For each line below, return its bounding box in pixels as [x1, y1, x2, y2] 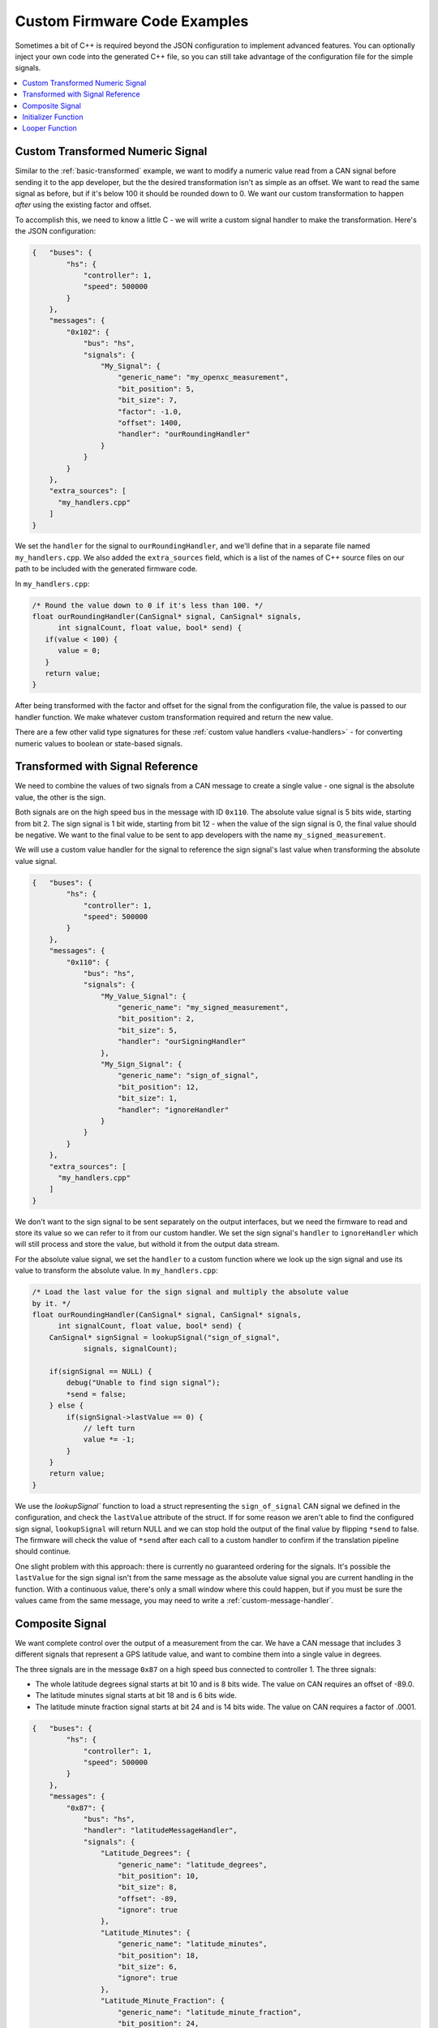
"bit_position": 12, [118, 1082, 200, 1091]
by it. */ [32, 1299, 71, 1308]
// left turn [83, 1424, 135, 1433]
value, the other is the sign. [15, 792, 106, 802]
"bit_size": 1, [118, 1093, 178, 1103]
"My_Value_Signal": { [100, 991, 187, 1001]
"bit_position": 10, [118, 1871, 200, 1880]
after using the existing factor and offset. [15, 200, 152, 210]
